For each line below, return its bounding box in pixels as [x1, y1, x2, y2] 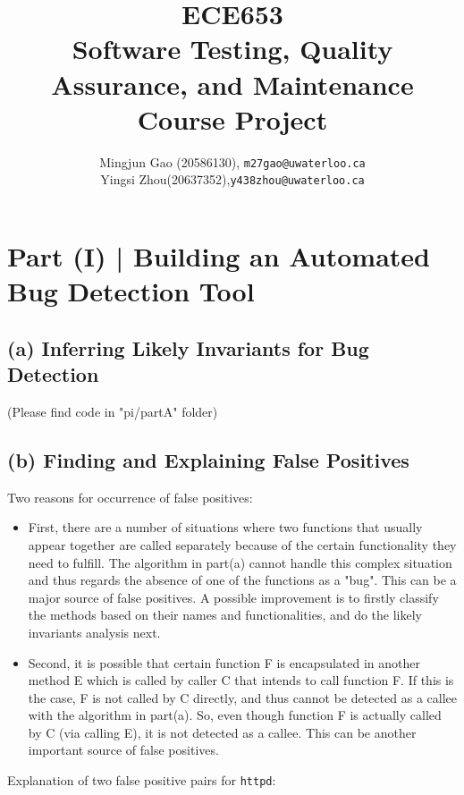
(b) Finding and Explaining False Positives [7, 445, 409, 473]
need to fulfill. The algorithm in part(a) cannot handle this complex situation [28, 553, 452, 571]
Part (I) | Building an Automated [7, 238, 430, 274]
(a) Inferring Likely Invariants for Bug [7, 334, 369, 361]
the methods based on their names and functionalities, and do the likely [28, 605, 422, 624]
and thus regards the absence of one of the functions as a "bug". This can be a [28, 571, 457, 589]
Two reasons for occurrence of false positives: [7, 487, 253, 506]
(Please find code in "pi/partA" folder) [7, 402, 218, 420]
